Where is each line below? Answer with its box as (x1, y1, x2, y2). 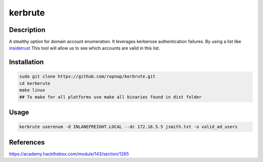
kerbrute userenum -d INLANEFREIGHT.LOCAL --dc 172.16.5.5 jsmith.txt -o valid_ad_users (19, 124, 238, 130)
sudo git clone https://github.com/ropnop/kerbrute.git (19, 74, 156, 80)
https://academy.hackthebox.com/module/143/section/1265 (9, 151, 129, 157)
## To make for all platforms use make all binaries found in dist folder (19, 94, 202, 99)
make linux (19, 87, 45, 93)
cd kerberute (19, 81, 51, 86)
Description (9, 26, 46, 34)
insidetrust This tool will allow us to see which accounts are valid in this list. (9, 45, 160, 51)
